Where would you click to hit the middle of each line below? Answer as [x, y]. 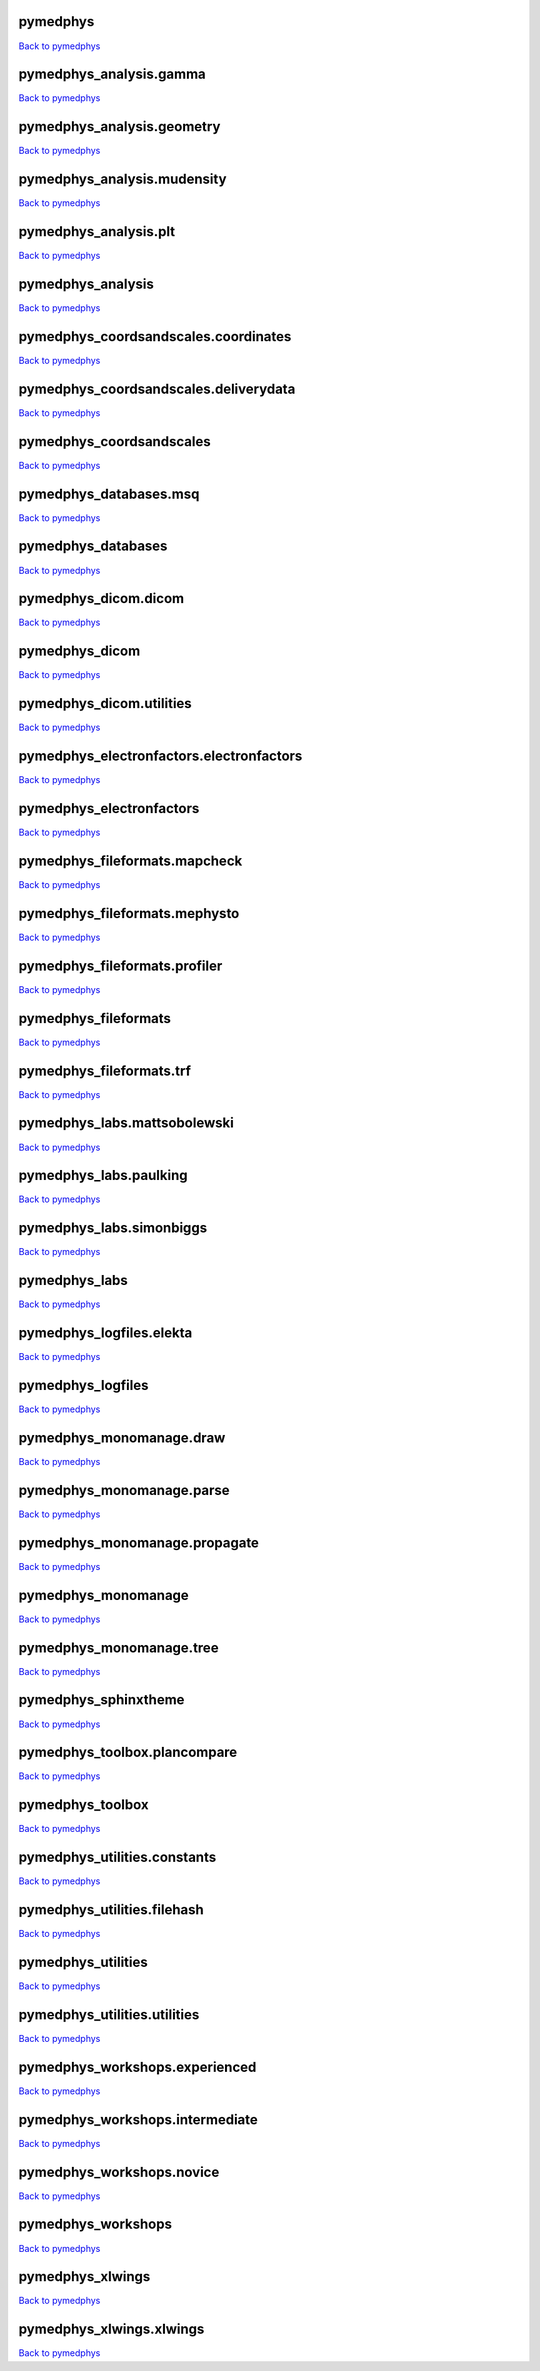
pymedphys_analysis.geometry [119, 126]
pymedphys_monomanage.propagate [139, 1542]
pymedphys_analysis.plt [96, 231]
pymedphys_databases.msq [109, 493]
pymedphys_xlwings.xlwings [111, 2329]
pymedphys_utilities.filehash [111, 1910]
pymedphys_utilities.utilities [109, 2014]
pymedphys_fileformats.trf [105, 1070]
